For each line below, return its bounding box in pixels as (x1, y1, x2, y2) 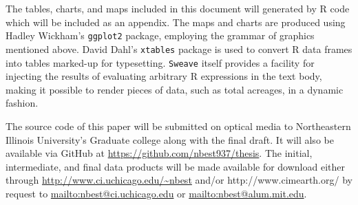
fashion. (6, 96, 39, 110)
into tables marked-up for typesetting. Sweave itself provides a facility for (6, 55, 315, 69)
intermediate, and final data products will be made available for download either (6, 159, 345, 173)
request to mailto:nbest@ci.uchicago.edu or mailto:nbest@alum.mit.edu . (6, 186, 307, 200)
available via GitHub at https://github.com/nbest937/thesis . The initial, (6, 146, 313, 160)
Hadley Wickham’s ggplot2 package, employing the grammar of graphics (6, 28, 315, 43)
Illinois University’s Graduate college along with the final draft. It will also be (6, 132, 334, 147)
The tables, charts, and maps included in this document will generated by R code (6, 1, 350, 15)
